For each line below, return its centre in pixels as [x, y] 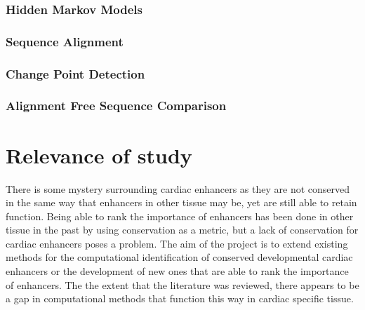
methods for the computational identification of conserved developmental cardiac [179, 257]
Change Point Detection [75, 73]
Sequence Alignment [65, 41]
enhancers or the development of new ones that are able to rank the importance [177, 271]
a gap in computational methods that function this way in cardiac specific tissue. [180, 298]
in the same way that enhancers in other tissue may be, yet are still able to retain [181, 202]
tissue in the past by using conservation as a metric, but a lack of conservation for [182, 230]
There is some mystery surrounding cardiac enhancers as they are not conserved [178, 188]
